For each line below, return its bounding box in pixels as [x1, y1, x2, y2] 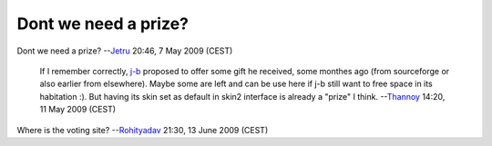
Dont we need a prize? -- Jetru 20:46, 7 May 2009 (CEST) [16, 45, 233, 56]
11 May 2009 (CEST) [39, 104, 117, 115]
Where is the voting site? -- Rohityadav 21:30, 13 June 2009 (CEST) [16, 124, 269, 135]
